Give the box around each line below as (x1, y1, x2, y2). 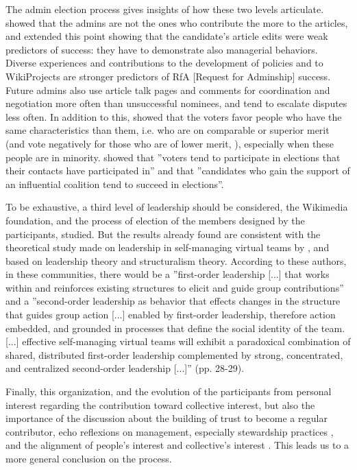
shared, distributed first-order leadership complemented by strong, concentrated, (5, 347, 343, 362)
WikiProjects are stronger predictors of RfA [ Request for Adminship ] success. (5, 69, 331, 83)
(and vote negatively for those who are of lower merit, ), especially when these (5, 136, 334, 150)
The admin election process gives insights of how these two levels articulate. (5, 2, 324, 16)
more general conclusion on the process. (5, 451, 172, 465)
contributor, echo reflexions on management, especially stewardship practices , (5, 424, 334, 438)
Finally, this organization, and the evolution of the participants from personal (5, 384, 332, 399)
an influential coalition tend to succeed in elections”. (5, 176, 224, 191)
